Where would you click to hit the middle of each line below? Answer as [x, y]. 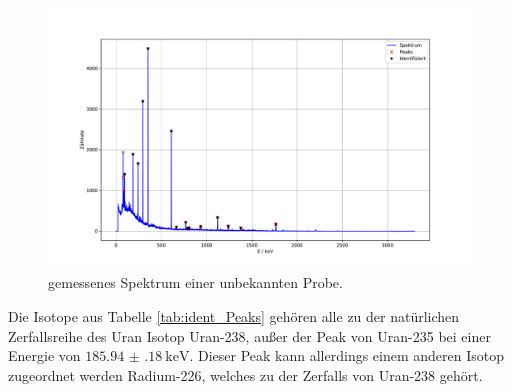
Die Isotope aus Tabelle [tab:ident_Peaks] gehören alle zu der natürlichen [234, 316]
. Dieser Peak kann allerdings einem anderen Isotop [347, 355]
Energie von [44, 355]
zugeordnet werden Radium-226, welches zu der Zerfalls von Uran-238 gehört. [245, 374]
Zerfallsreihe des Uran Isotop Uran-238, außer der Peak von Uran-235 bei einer [249, 335]
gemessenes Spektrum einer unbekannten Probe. [195, 282]
